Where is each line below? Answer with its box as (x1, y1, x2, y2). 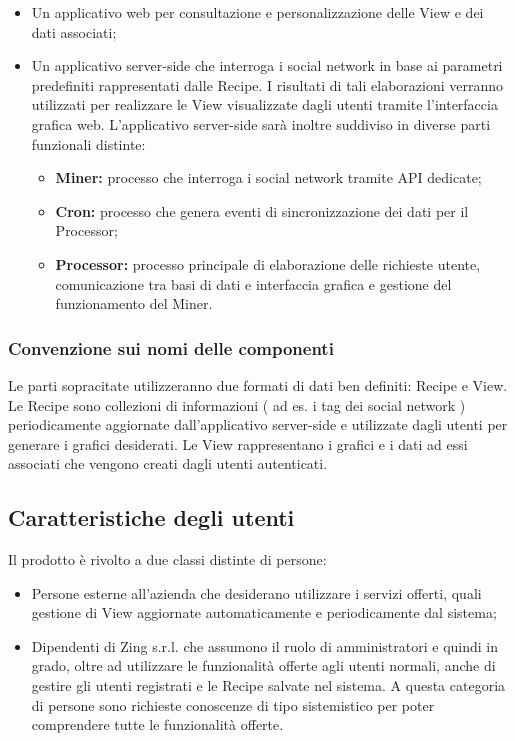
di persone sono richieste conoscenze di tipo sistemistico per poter (31, 694, 435, 715)
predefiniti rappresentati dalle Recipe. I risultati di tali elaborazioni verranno (31, 74, 504, 95)
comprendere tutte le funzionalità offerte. (31, 714, 284, 735)
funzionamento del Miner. (55, 293, 213, 314)
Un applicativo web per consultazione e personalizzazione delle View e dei (31, 2, 484, 22)
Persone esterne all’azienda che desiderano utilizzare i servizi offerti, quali (31, 582, 482, 603)
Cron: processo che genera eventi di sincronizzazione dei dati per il (55, 200, 469, 221)
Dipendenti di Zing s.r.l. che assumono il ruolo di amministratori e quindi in (31, 635, 499, 656)
